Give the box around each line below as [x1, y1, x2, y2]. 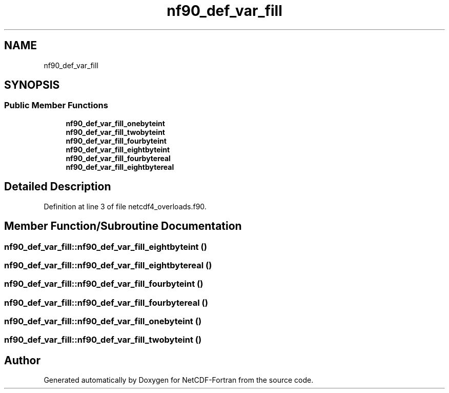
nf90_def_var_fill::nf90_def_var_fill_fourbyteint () [4, 279, 203, 289]
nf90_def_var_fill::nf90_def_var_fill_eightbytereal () [4, 260, 212, 270]
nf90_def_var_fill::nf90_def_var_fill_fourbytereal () [4, 297, 208, 308]
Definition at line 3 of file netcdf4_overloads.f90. [44, 202, 207, 211]
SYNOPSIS [4, 78, 60, 92]
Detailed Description [4, 180, 111, 193]
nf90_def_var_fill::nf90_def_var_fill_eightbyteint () [4, 241, 207, 252]
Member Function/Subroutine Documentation [4, 220, 242, 233]
